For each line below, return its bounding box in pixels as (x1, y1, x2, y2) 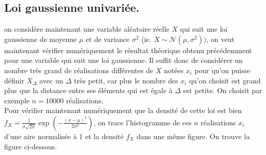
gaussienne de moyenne (4, 33, 77, 44)
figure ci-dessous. (4, 141, 57, 151)
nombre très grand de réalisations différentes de (4, 64, 154, 75)
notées (164, 64, 184, 75)
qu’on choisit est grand (189, 75, 261, 85)
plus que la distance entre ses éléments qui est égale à (4, 85, 173, 96)
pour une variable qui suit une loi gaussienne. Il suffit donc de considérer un (4, 55, 243, 65)
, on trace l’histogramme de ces (93, 117, 192, 127)
